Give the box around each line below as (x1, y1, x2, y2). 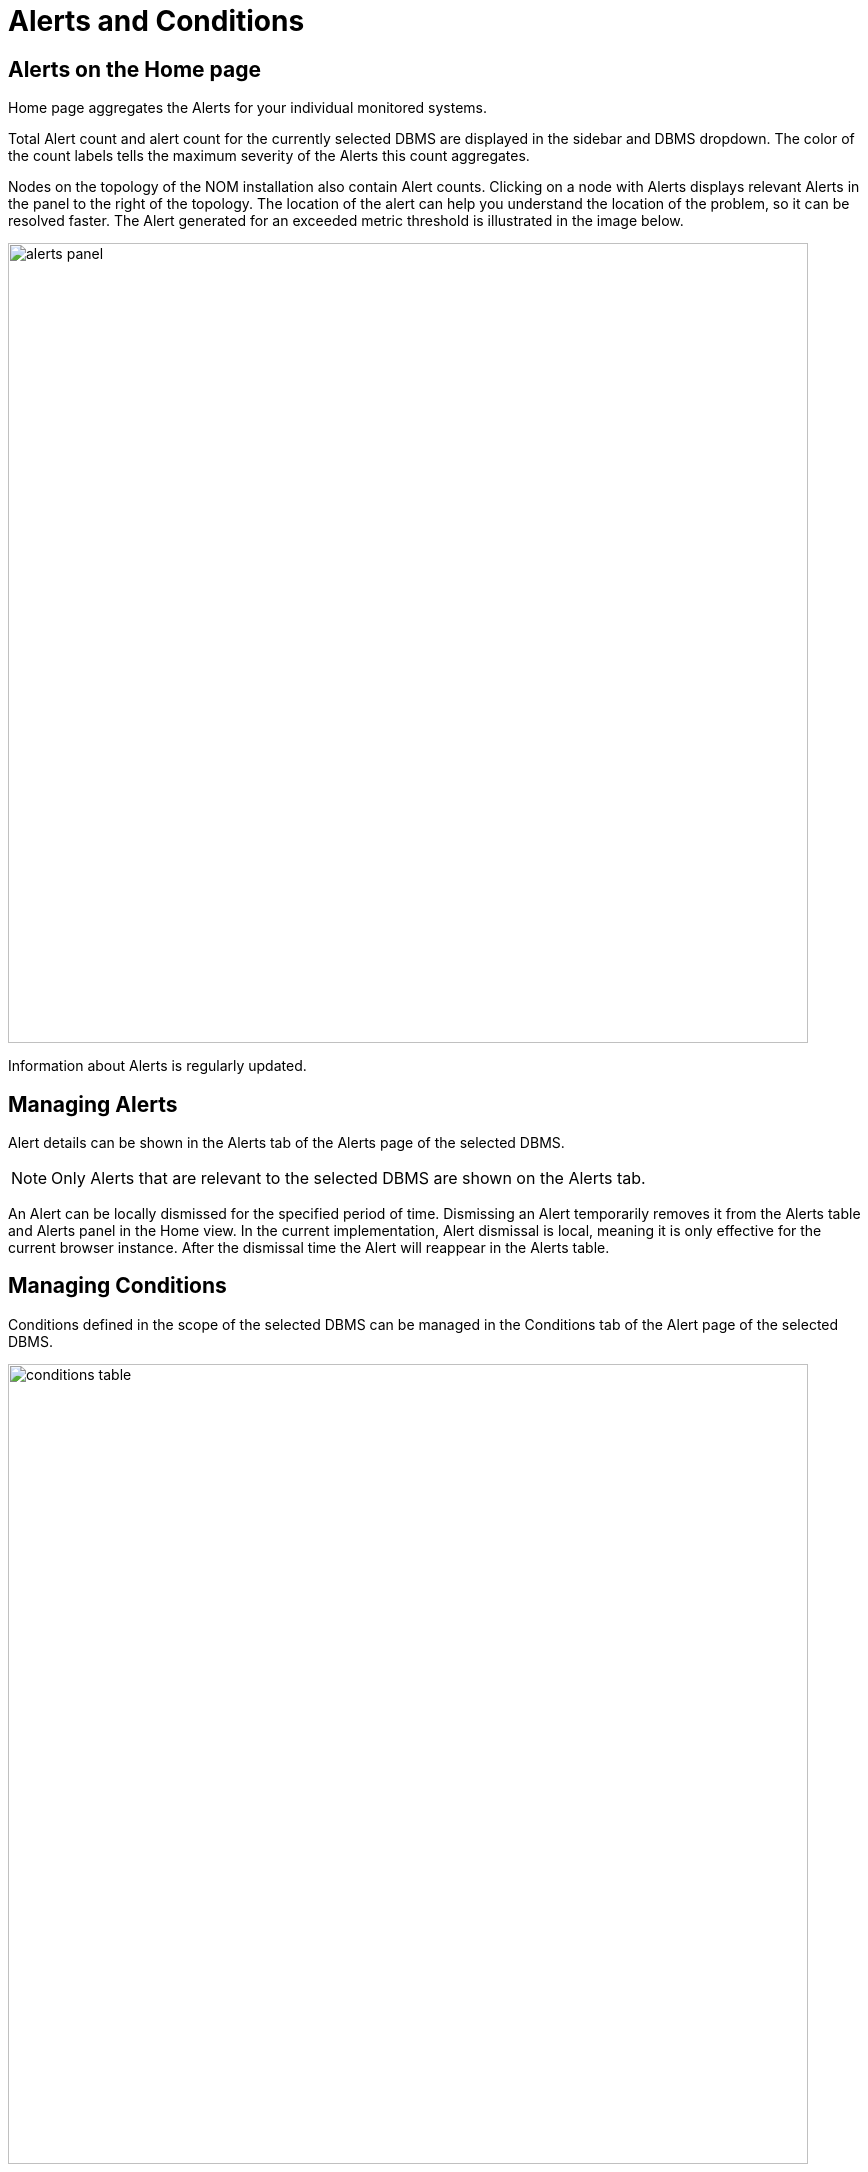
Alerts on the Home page (8, 56, 261, 82)
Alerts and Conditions (8, 4, 305, 38)
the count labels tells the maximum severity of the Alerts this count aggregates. (8, 147, 530, 165)
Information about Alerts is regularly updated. (8, 1057, 307, 1075)
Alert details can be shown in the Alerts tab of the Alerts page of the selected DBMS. (8, 1134, 565, 1152)
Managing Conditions (8, 1273, 227, 1299)
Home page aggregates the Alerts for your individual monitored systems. (8, 99, 488, 117)
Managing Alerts (8, 1091, 178, 1117)
